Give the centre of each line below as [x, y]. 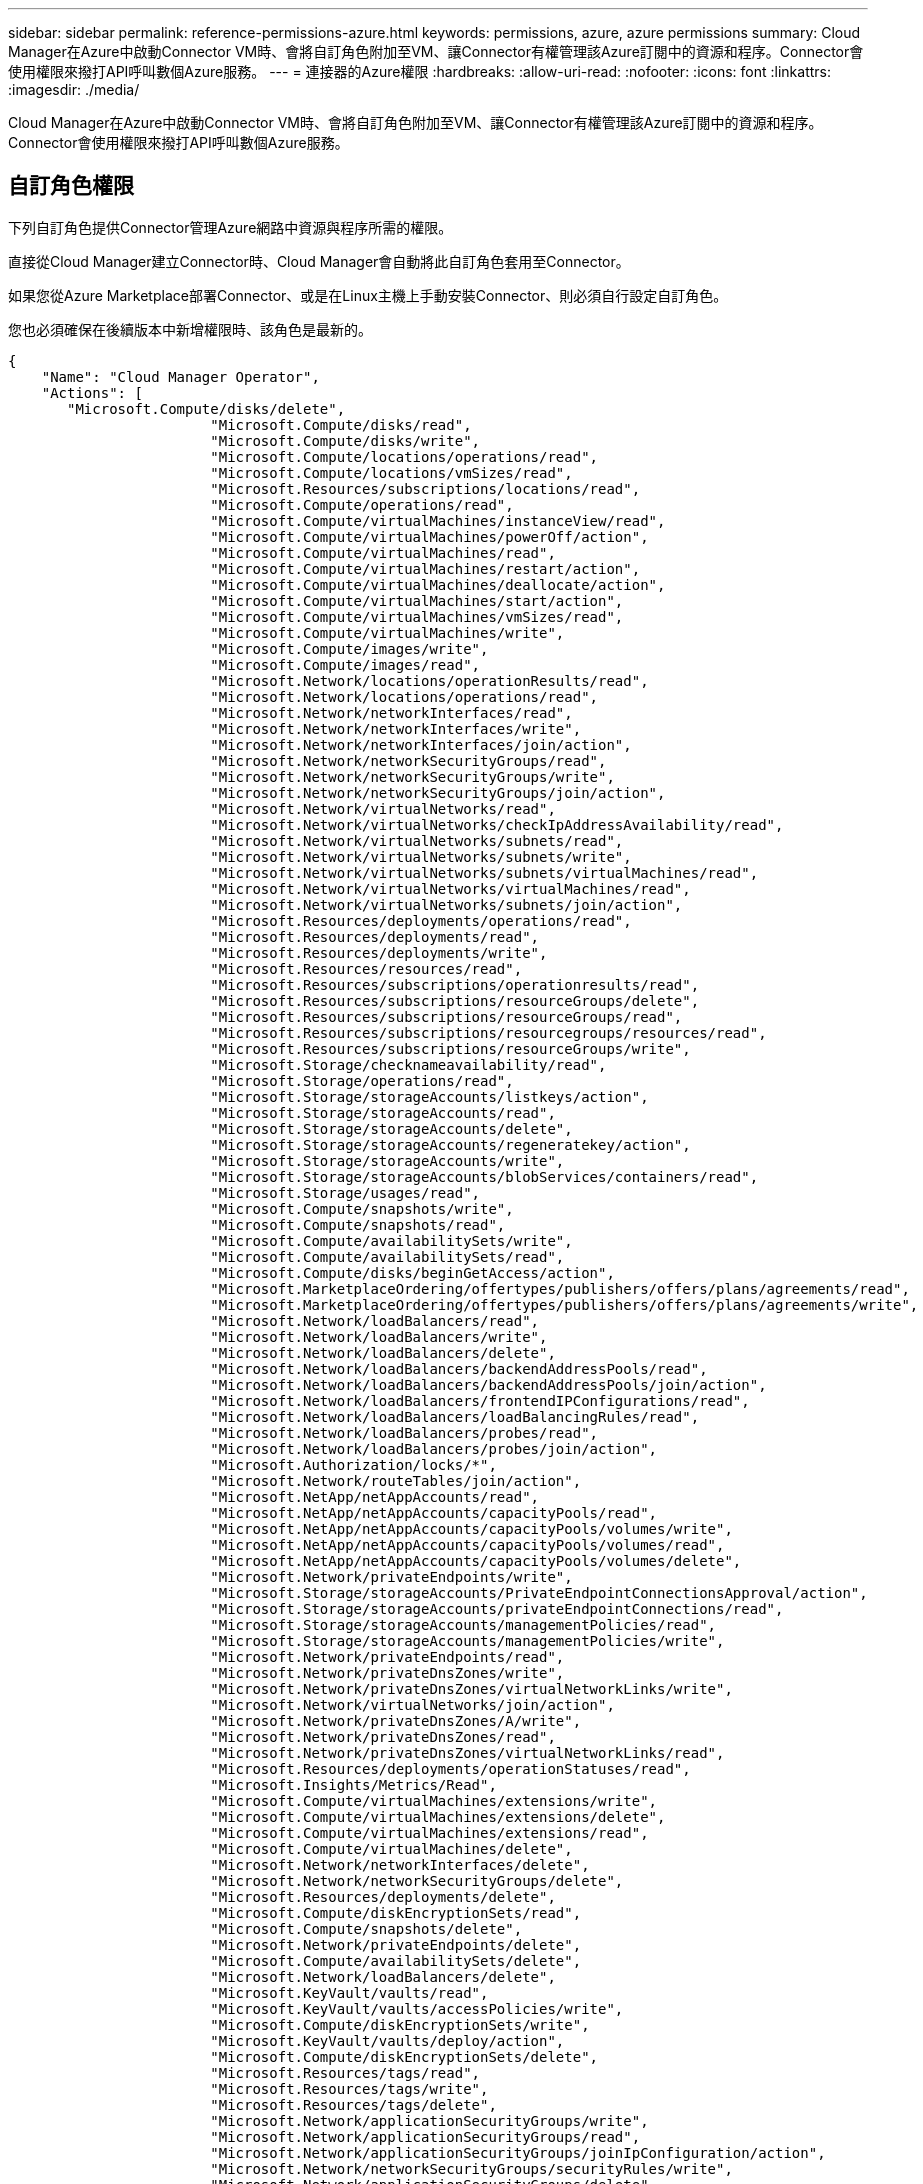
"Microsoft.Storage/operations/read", [362, 1080]
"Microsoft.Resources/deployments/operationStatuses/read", [450, 1768]
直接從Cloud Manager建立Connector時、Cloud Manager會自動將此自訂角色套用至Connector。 [319, 261]
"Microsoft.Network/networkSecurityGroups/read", [408, 760]
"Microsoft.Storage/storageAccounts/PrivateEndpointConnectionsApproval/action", [539, 1592]
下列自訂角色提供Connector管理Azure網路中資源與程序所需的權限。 [230, 227]
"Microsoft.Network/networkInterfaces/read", [391, 712]
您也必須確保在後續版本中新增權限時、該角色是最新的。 [190, 329]
